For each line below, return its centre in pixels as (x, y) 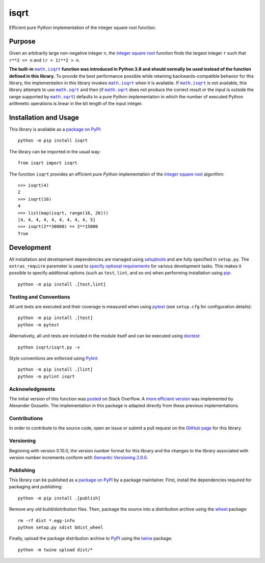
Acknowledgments (32, 389)
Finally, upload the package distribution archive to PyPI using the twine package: (91, 538)
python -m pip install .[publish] (59, 498)
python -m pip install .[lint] (55, 370)
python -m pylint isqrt (46, 376)
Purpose (22, 42)
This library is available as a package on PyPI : (55, 129)
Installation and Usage (44, 118)
